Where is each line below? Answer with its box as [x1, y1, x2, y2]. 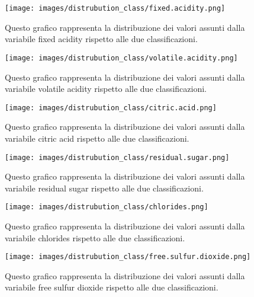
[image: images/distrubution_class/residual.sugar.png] [5, 153, 230, 162]
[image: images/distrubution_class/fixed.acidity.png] [5, 4, 226, 12]
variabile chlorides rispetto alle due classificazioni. [5, 231, 185, 244]
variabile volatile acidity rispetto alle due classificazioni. [5, 82, 207, 95]
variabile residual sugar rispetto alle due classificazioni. [5, 181, 204, 194]
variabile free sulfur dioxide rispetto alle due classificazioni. [5, 281, 218, 293]
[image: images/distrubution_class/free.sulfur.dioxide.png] [5, 253, 251, 261]
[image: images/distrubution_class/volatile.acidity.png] [5, 53, 238, 62]
